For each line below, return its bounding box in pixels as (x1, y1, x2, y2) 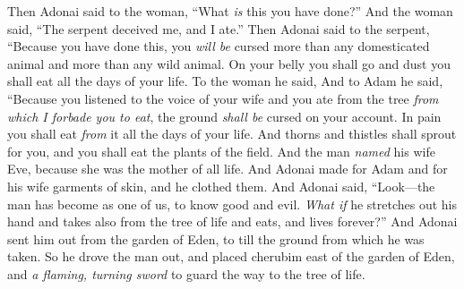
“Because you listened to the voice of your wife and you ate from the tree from (7, 89, 439, 107)
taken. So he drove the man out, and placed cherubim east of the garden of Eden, (7, 247, 455, 266)
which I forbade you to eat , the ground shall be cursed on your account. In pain (7, 106, 442, 125)
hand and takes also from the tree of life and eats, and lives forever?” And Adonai (7, 212, 458, 231)
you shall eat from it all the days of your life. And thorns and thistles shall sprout (7, 124, 457, 143)
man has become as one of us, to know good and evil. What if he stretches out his (7, 194, 458, 213)
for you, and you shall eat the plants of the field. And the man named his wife (7, 141, 435, 160)
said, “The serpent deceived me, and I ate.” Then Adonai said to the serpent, (7, 19, 430, 38)
